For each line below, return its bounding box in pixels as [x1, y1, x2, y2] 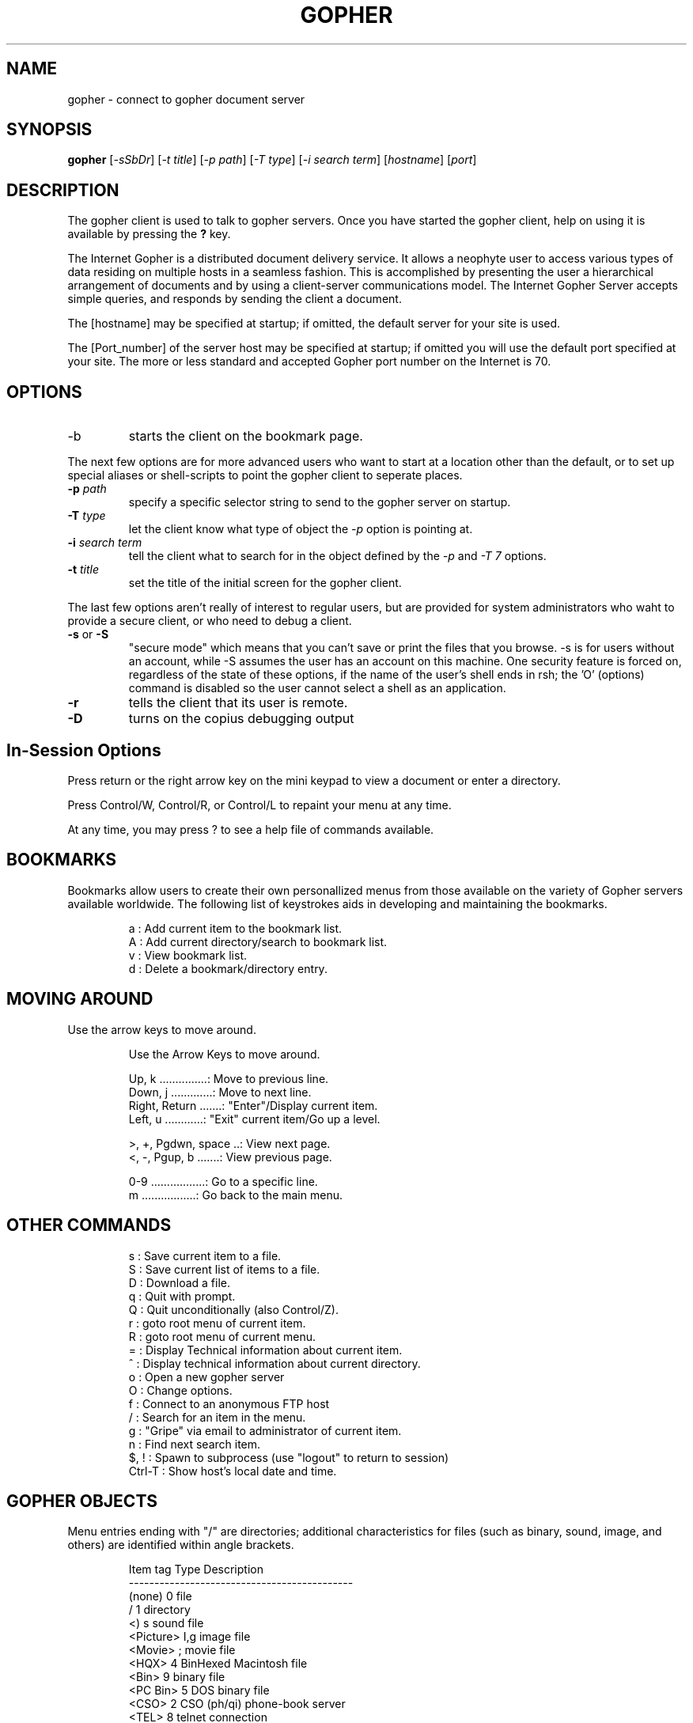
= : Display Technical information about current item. [128, 1342, 403, 1357]
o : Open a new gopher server [128, 1369, 285, 1384]
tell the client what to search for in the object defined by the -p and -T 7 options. [128, 549, 547, 563]
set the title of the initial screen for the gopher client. [128, 576, 402, 590]
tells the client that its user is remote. [128, 695, 348, 711]
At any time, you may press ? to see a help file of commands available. [67, 822, 434, 836]
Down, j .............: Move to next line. [128, 1085, 312, 1099]
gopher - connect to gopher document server [67, 92, 305, 106]
